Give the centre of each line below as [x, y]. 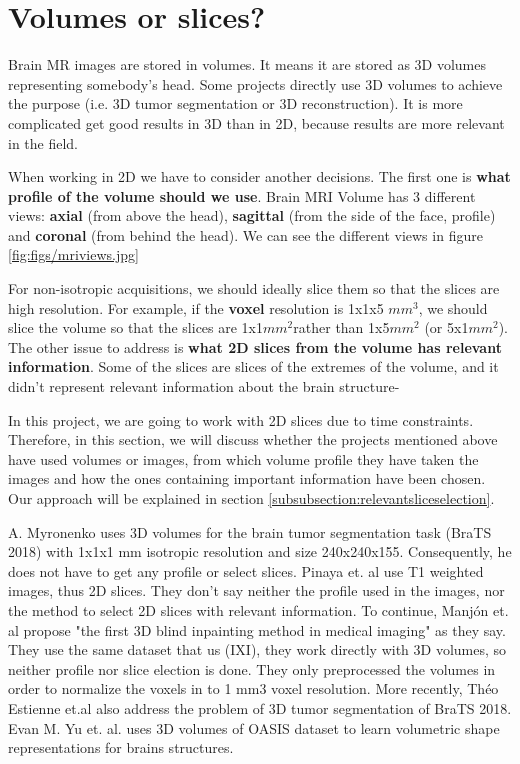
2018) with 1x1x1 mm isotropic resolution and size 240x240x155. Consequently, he [260, 551]
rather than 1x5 [341, 327]
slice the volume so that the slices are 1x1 [136, 327]
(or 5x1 [446, 327]
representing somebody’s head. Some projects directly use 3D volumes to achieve [255, 83]
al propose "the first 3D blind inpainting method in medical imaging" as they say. [257, 629]
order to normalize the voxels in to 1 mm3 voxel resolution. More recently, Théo [253, 688]
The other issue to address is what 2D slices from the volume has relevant [255, 346]
